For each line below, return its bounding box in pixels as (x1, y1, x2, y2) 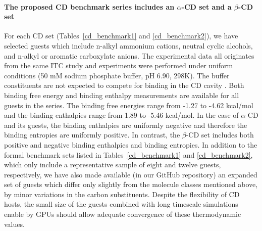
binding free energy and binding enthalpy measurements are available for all (4, 89, 239, 100)
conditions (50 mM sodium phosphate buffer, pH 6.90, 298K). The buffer (4, 70, 230, 80)
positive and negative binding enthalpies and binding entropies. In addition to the (4, 139, 257, 150)
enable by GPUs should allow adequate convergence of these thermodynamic (4, 209, 241, 219)
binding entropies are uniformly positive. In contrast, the (4, 129, 180, 140)
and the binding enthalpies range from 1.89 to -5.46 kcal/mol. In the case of (4, 110, 239, 120)
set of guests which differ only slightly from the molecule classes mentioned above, (4, 179, 258, 190)
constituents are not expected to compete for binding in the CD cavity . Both (4, 80, 244, 90)
